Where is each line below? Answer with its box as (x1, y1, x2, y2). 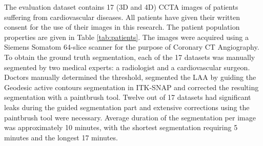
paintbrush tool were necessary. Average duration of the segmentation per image (4, 112, 256, 122)
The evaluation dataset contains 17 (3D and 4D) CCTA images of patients (4, 2, 238, 12)
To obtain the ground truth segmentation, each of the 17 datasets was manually (4, 51, 255, 62)
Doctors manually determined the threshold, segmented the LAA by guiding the (4, 72, 256, 82)
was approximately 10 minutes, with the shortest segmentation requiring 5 (4, 122, 238, 133)
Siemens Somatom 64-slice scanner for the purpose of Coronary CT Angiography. (4, 41, 259, 52)
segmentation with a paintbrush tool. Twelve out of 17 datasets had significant (4, 92, 251, 102)
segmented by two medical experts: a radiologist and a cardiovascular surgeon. (4, 61, 250, 72)
